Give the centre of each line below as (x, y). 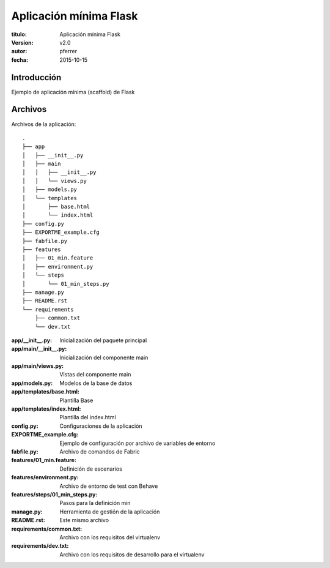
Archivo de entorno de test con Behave (109, 486)
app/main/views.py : (38, 366)
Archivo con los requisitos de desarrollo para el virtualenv (132, 555)
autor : (19, 51)
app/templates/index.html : (46, 409)
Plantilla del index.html (88, 417)
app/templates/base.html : (45, 392)
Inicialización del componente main (104, 357)
